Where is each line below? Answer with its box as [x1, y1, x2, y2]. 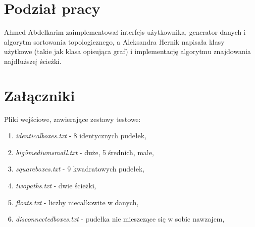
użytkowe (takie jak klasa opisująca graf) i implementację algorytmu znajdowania [4, 46, 251, 57]
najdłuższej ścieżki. [4, 56, 62, 66]
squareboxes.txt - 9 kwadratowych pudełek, [15, 164, 145, 174]
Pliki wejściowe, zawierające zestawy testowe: [4, 113, 141, 124]
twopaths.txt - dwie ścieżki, [15, 180, 96, 190]
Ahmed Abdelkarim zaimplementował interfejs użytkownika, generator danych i [4, 27, 246, 37]
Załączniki [4, 85, 75, 105]
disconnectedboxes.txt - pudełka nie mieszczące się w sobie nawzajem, [15, 214, 225, 224]
